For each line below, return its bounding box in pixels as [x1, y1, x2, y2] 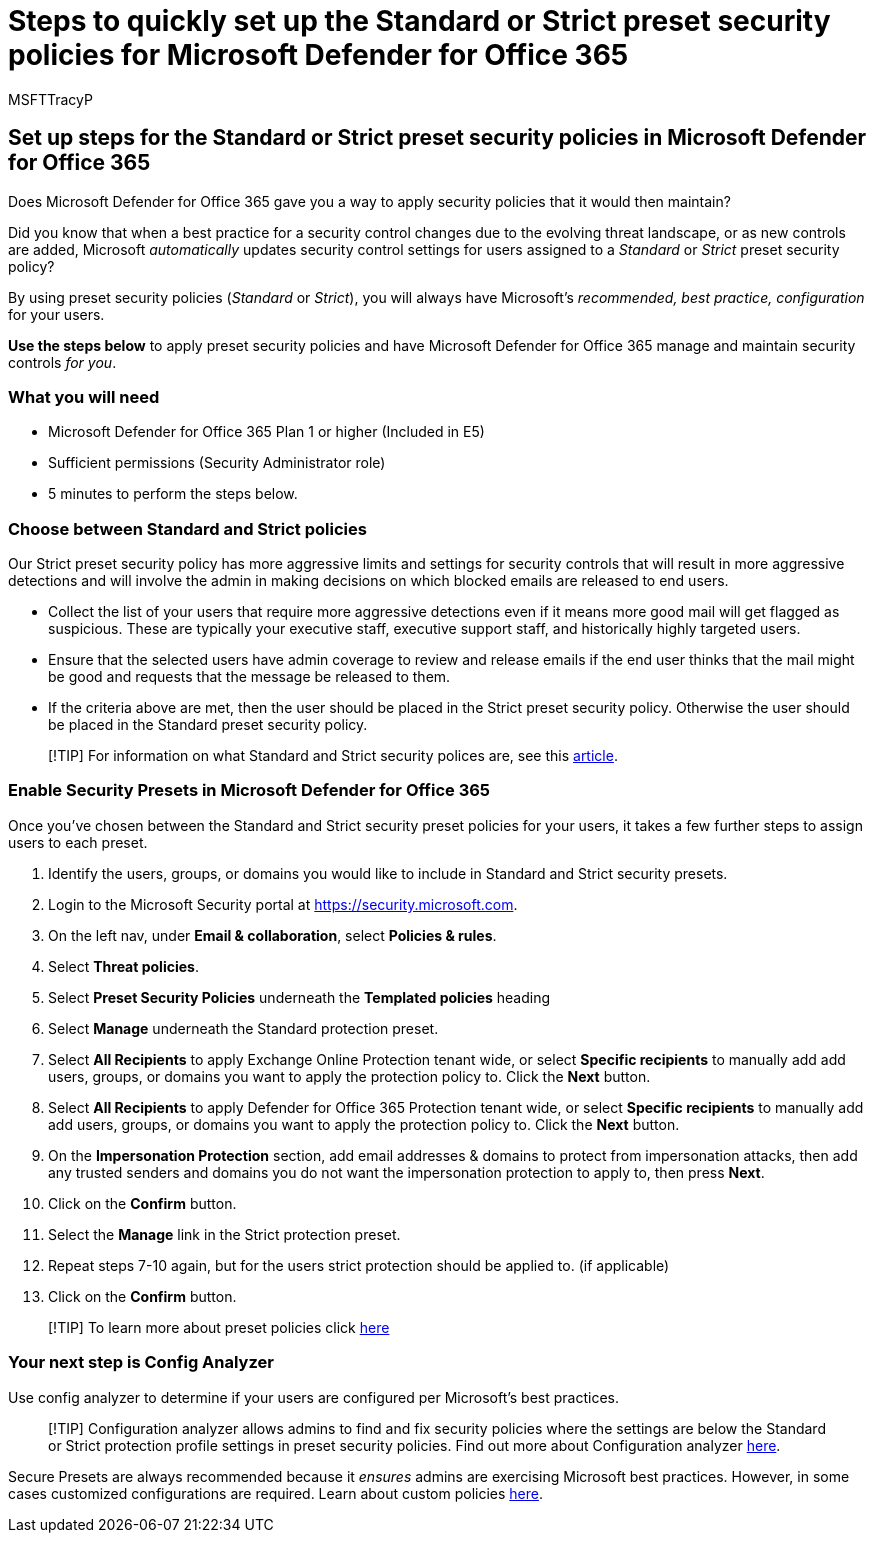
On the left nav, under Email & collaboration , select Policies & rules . [48, 926, 497, 944]
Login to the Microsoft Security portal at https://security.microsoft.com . [48, 895, 518, 913]
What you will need [8, 386, 160, 407]
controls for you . [8, 353, 117, 371]
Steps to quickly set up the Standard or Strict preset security [8, 4, 831, 38]
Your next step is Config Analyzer [8, 1352, 274, 1373]
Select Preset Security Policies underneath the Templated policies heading [48, 988, 551, 1006]
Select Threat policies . [48, 957, 199, 975]
